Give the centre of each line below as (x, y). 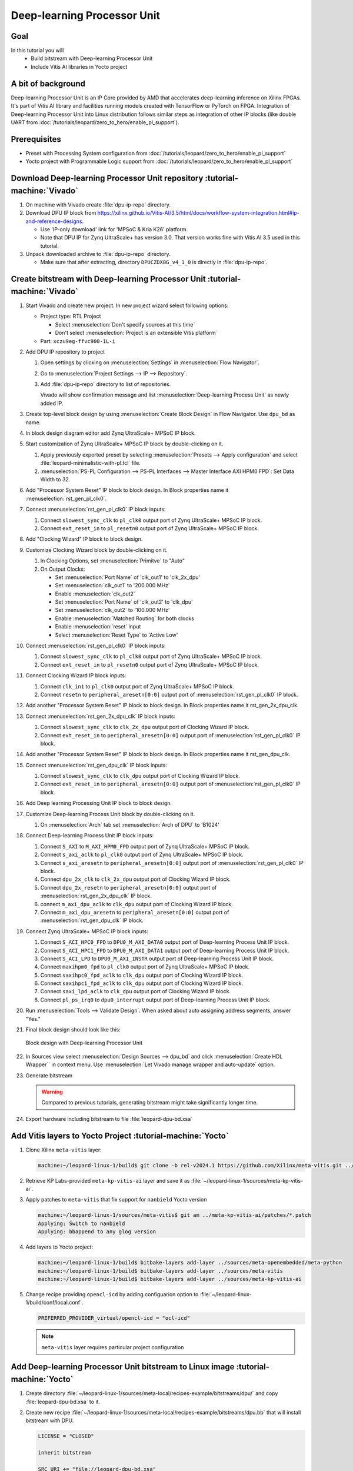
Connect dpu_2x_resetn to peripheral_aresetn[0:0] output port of (129, 887)
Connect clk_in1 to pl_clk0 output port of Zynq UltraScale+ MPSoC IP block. (137, 686)
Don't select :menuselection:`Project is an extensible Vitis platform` (136, 333)
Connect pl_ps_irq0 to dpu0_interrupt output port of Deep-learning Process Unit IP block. (155, 1000)
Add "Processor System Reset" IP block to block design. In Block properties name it (127, 490)
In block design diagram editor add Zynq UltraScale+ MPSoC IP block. (111, 433)
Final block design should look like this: (73, 1030)
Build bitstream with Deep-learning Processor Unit (92, 58)
